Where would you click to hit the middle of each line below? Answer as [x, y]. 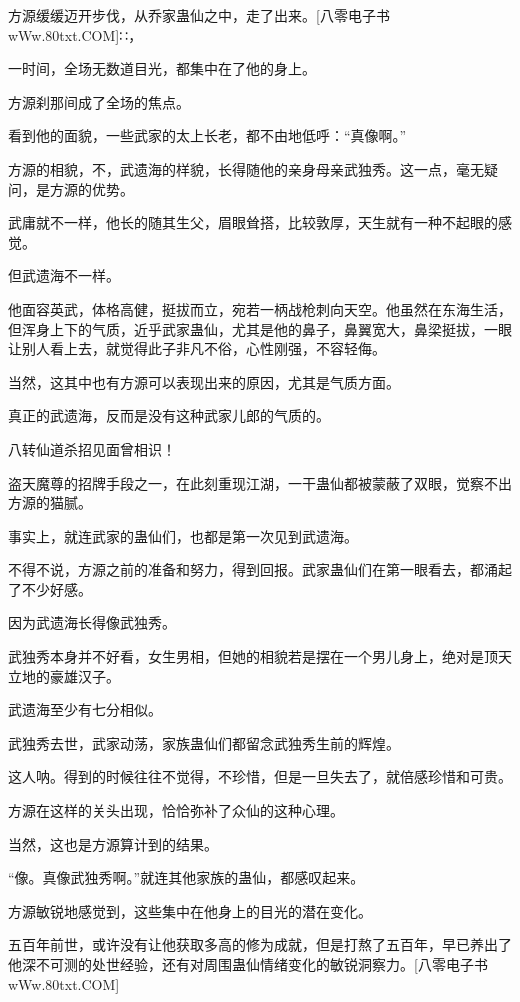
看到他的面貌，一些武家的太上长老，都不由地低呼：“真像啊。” [207, 135]
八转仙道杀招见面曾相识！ [92, 448]
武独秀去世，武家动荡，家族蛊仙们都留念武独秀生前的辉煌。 [204, 742]
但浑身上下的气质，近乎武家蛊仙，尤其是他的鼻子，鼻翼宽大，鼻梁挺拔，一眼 [260, 328]
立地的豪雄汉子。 [64, 675]
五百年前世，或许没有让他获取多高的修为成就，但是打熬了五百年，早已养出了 [260, 944]
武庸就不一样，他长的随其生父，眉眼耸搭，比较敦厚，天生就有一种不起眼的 [253, 222]
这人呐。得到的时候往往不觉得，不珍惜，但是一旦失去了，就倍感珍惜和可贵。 [260, 776]
